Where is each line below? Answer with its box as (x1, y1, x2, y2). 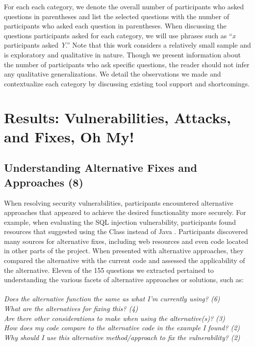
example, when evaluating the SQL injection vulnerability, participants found (4, 216, 236, 227)
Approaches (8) (4, 174, 83, 189)
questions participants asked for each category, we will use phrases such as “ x (4, 30, 236, 40)
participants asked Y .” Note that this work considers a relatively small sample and (4, 40, 251, 50)
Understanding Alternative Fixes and (4, 160, 197, 175)
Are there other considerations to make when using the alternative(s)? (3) (4, 313, 225, 323)
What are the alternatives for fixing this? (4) (4, 303, 138, 314)
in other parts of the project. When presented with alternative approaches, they (4, 245, 244, 256)
